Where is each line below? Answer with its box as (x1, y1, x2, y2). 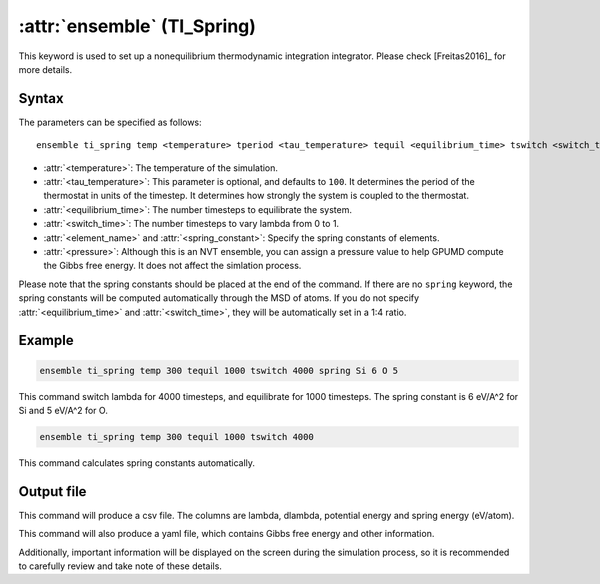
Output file (18, 483, 87, 500)
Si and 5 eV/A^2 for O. (18, 404, 109, 416)
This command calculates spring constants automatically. (18, 456, 255, 469)
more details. (18, 63, 73, 75)
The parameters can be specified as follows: (18, 116, 202, 128)
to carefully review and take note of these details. (18, 560, 222, 572)
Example (18, 332, 74, 349)
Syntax (18, 90, 64, 107)
